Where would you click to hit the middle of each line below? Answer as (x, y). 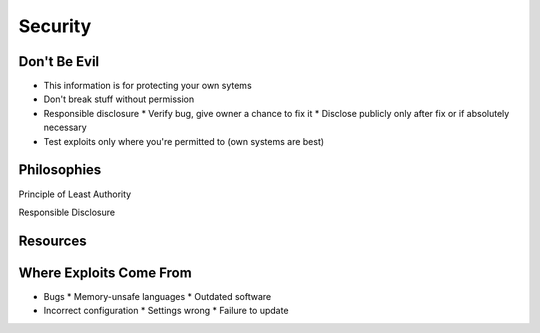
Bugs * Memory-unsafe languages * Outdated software (157, 296)
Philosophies (60, 170)
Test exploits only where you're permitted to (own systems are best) (184, 141)
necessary (65, 127)
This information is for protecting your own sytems (147, 86)
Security (55, 26)
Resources (52, 240)
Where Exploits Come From (105, 272)
